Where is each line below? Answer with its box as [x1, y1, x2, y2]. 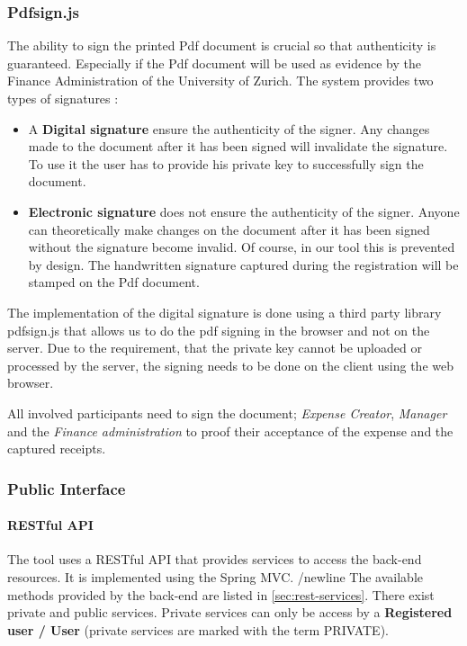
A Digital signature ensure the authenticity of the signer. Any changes [28, 119, 430, 138]
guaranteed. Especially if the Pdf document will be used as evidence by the [7, 53, 421, 72]
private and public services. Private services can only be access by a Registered [7, 603, 453, 622]
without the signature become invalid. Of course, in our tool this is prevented [28, 238, 455, 256]
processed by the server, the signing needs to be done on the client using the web [7, 355, 454, 374]
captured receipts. [7, 439, 106, 458]
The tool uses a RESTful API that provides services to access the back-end [7, 550, 422, 569]
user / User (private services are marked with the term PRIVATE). [7, 620, 389, 639]
